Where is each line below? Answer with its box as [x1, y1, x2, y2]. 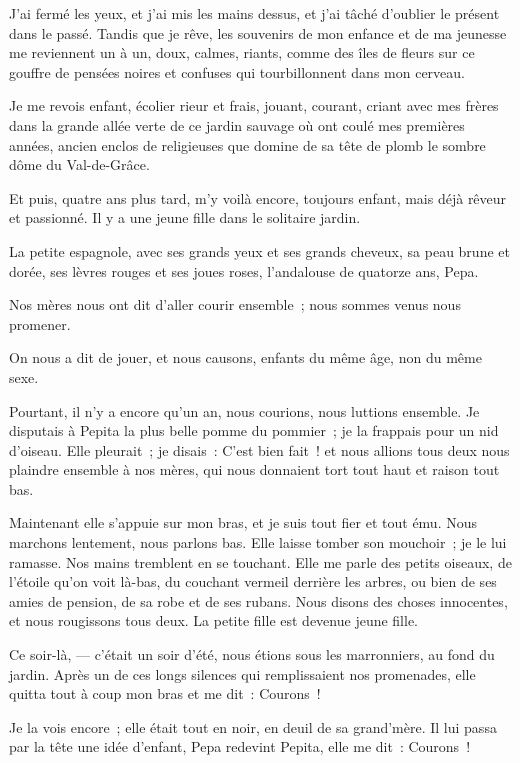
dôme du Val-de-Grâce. [9, 154, 150, 175]
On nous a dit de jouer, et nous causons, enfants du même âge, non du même [9, 347, 482, 368]
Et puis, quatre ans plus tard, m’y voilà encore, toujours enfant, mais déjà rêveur [9, 187, 507, 208]
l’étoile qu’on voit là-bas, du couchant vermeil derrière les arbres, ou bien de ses [9, 571, 497, 592]
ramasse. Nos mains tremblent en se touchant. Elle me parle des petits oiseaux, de [9, 551, 512, 572]
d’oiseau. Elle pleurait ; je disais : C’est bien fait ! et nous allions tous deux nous [9, 439, 510, 460]
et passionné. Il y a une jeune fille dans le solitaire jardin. [9, 207, 361, 228]
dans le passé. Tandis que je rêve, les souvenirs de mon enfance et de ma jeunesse [9, 22, 507, 43]
